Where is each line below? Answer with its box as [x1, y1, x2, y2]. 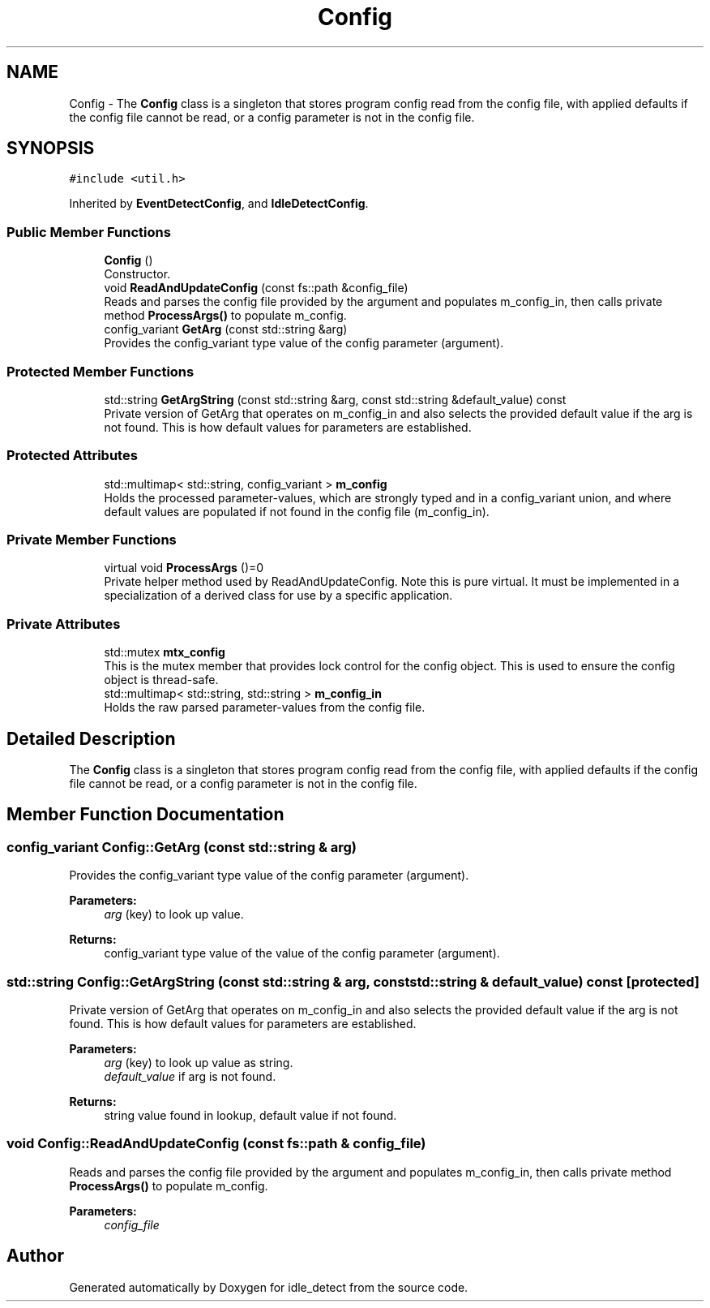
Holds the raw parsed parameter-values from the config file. [104, 700, 426, 715]
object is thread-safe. [104, 673, 219, 687]
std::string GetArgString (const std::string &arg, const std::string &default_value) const [104, 392, 567, 407]
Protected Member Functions [6, 363, 195, 380]
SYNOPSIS [6, 138, 95, 159]
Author [6, 1246, 64, 1267]
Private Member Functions [6, 531, 177, 549]
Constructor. [104, 267, 171, 282]
